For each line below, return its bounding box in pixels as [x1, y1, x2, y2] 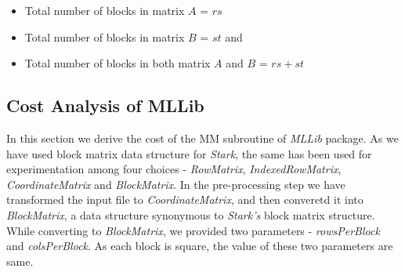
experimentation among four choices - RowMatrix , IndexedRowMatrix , [6, 161, 342, 177]
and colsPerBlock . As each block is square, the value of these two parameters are [6, 238, 393, 254]
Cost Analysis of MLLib [6, 93, 204, 118]
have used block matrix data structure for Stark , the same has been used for [6, 145, 372, 161]
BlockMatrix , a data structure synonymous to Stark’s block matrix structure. [6, 206, 375, 223]
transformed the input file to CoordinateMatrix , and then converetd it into [6, 191, 363, 208]
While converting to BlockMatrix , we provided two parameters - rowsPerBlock [6, 222, 380, 238]
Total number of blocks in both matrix [24, 55, 211, 71]
